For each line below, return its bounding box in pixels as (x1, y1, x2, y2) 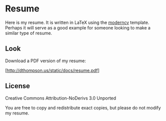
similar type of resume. (5, 30, 53, 36)
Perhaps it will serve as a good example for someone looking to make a (5, 24, 151, 30)
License (5, 82, 30, 90)
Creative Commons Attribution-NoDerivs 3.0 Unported (5, 95, 116, 101)
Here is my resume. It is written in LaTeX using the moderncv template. (5, 19, 150, 25)
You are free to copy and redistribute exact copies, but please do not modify (5, 105, 161, 111)
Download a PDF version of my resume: (5, 58, 86, 64)
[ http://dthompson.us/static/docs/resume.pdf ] (5, 67, 100, 73)
